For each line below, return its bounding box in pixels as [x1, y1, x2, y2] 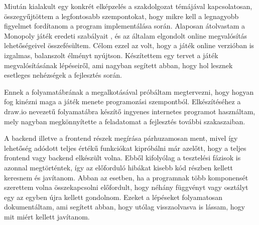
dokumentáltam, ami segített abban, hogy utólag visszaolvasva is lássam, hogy [4, 201, 245, 212]
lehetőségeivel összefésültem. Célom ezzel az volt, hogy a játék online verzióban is [4, 40, 254, 51]
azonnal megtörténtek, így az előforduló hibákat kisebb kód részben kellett [4, 162, 233, 172]
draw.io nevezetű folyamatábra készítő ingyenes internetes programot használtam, [4, 106, 255, 116]
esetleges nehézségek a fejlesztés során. [4, 70, 122, 80]
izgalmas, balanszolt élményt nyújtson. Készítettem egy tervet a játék [4, 50, 218, 60]
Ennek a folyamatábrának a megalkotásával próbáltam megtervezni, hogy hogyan [4, 86, 254, 97]
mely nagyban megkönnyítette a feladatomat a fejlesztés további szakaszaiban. [4, 116, 245, 126]
